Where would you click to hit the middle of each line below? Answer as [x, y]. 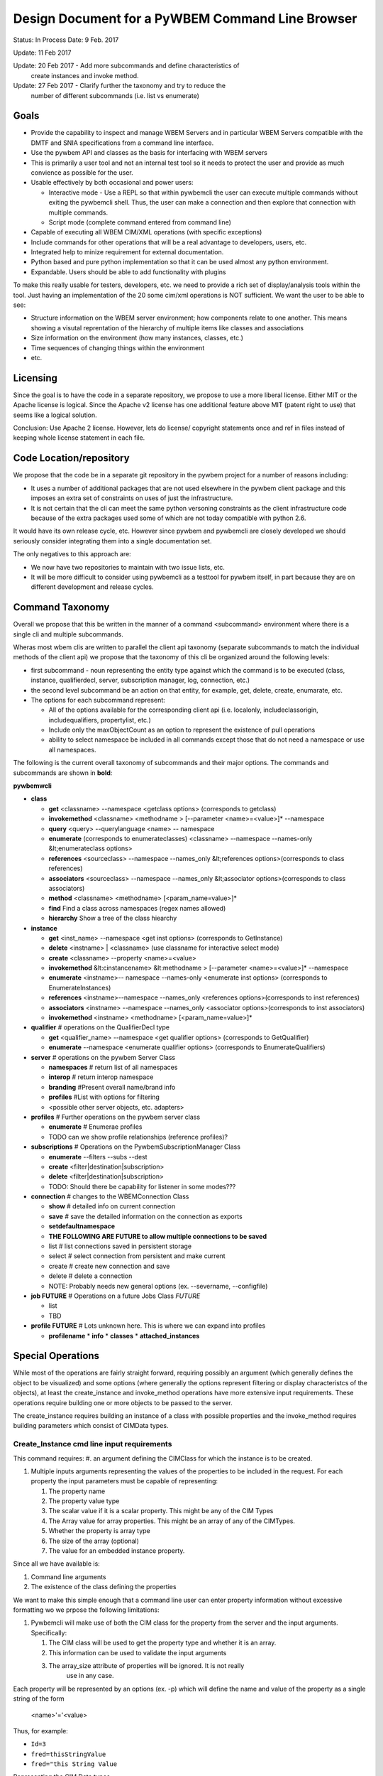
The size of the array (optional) [94, 1541]
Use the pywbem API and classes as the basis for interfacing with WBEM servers [149, 153]
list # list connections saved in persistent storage [120, 1246]
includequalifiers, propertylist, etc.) [100, 720]
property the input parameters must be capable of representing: [124, 1481]
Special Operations [56, 1356]
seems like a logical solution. [55, 415]
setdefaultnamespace [82, 1226]
